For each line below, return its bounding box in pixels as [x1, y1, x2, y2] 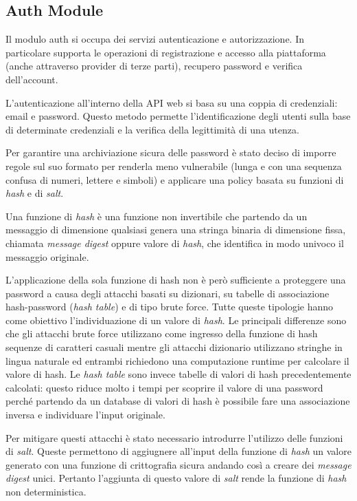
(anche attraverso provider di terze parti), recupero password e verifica [5, 58, 303, 73]
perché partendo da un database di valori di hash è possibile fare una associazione [5, 394, 350, 408]
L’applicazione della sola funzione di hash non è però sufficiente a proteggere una [5, 273, 346, 287]
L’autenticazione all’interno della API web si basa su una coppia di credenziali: [5, 95, 338, 109]
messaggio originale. [5, 249, 89, 264]
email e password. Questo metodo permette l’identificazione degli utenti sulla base [5, 109, 351, 123]
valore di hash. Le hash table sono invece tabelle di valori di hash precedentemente [5, 367, 352, 381]
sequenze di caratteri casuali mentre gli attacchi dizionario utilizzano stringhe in [5, 340, 343, 354]
